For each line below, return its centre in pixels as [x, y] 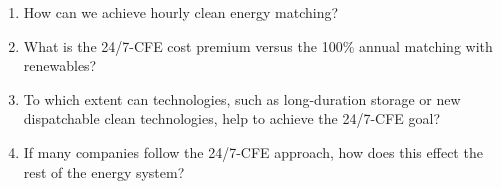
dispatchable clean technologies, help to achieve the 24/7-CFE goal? [232, 118]
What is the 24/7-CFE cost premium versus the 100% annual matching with [258, 45]
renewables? [60, 65]
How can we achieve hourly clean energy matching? [181, 12]
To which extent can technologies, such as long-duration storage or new [242, 98]
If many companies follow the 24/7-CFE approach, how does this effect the [253, 151]
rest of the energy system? [104, 171]
